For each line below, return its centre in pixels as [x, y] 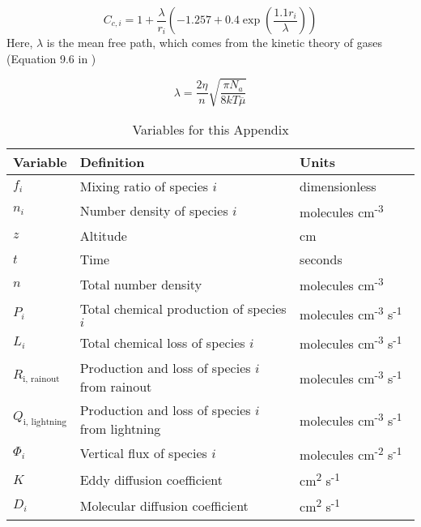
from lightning [120, 428]
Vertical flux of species [143, 453]
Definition [112, 161]
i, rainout [41, 379]
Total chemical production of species [183, 309]
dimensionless [338, 186]
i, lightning [45, 422]
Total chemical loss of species [162, 343]
